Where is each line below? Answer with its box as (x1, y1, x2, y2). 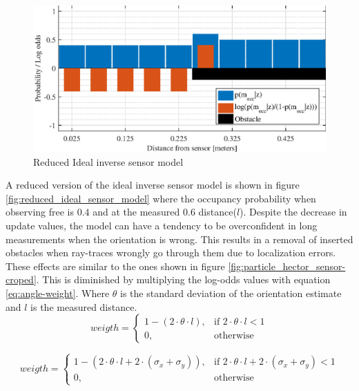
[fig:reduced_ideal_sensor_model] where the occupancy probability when (6, 191, 316, 205)
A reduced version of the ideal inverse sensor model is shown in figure (6, 178, 300, 192)
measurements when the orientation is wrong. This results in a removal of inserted (6, 231, 353, 246)
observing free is (6, 204, 75, 219)
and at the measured (93, 204, 180, 219)
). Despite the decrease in (240, 204, 347, 219)
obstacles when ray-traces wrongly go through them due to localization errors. (6, 245, 336, 260)
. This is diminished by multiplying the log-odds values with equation (36, 272, 331, 287)
